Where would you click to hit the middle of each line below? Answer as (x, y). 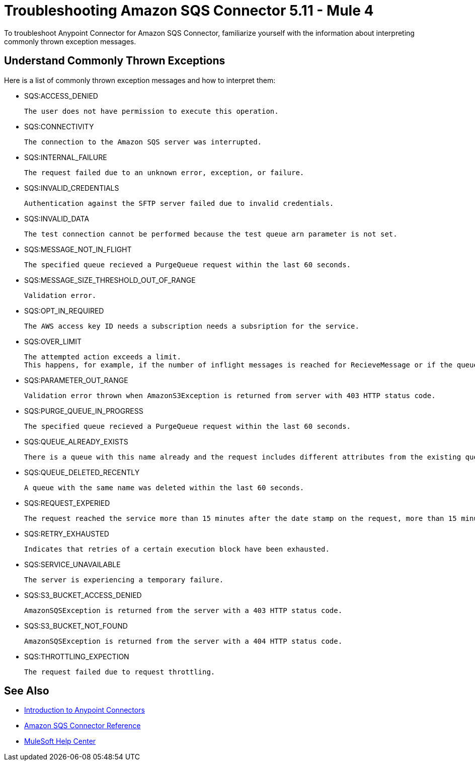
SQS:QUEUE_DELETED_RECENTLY (82, 472)
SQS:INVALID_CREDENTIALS (72, 188)
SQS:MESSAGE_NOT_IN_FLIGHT (78, 249)
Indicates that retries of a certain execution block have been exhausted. (177, 549)
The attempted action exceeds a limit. (103, 357)
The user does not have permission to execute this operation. (151, 111)
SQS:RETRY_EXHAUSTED (67, 533)
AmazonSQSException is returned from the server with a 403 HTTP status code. (183, 610)
